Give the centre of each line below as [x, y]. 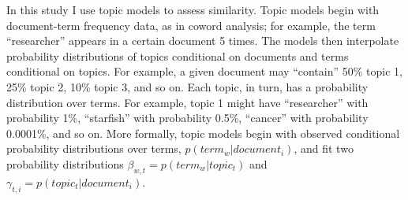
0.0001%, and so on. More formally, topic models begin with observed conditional [203, 133]
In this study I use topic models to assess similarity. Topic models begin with [193, 9]
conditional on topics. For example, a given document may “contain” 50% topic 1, [204, 71]
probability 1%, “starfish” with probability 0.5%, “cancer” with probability [187, 118]
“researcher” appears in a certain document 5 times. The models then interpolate [203, 41]
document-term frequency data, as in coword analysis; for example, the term [191, 25]
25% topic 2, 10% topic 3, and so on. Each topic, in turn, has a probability [187, 86]
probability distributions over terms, [94, 148]
